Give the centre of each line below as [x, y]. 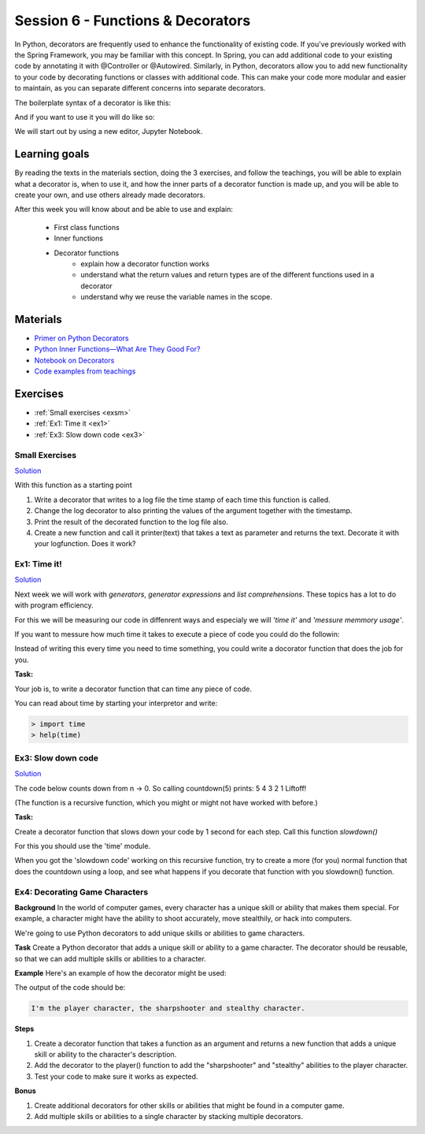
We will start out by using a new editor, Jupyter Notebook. [109, 132]
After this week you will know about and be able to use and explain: [124, 210]
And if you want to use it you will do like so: [85, 117]
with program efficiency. [54, 605]
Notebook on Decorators [74, 360]
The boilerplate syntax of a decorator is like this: [93, 102]
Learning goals [52, 154]
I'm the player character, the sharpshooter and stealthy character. [168, 1008]
